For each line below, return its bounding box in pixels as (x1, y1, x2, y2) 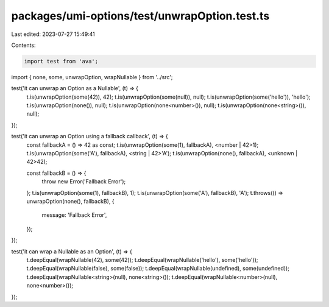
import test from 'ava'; (24, 58, 99, 65)
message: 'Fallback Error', (41, 211, 107, 219)
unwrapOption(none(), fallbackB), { (26, 197, 115, 205)
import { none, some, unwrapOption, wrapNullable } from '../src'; (11, 73, 173, 80)
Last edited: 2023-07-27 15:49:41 (11, 30, 96, 38)
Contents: (11, 41, 36, 49)
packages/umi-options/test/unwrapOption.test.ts (11, 9, 270, 23)
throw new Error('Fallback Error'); (41, 178, 126, 185)
